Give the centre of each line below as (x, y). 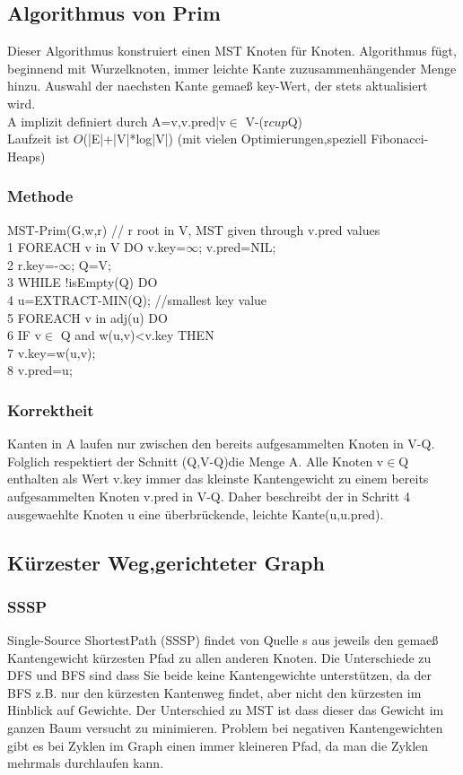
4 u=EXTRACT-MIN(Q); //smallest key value (137, 299)
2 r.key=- (33, 264)
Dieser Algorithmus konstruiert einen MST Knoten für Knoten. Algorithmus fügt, (232, 51)
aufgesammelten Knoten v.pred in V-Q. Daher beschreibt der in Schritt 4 (209, 496)
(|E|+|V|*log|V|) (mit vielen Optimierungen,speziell (225, 139)
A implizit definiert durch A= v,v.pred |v (117, 121)
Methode (40, 196)
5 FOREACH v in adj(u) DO (87, 317)
